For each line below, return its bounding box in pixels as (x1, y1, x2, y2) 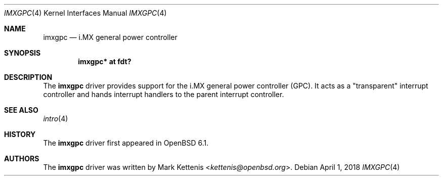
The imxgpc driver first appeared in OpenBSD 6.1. (43, 139, 209, 147)
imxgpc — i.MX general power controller (43, 33, 178, 41)
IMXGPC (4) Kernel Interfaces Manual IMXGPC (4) (4, 9, 167, 17)
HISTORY (4, 130, 36, 139)
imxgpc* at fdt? (78, 57, 131, 66)
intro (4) (43, 114, 68, 123)
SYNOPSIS (4, 49, 41, 57)
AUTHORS (4, 154, 39, 163)
